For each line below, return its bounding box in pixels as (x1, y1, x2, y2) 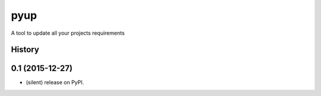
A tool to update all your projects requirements (11, 29, 125, 37)
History (11, 45, 40, 55)
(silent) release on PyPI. (26, 79, 84, 86)
